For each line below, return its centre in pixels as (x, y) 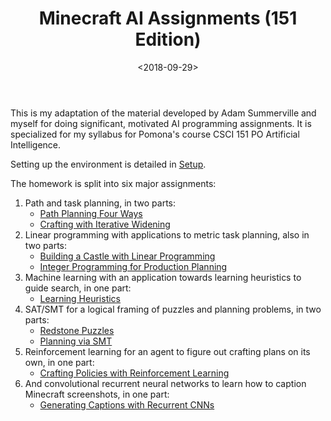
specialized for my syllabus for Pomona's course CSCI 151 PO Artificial (155, 134)
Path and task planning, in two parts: (100, 203)
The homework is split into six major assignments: (113, 183)
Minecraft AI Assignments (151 (168, 18)
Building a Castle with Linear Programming (127, 256)
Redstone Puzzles (77, 330)
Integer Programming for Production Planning (133, 266)
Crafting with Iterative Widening (105, 224)
